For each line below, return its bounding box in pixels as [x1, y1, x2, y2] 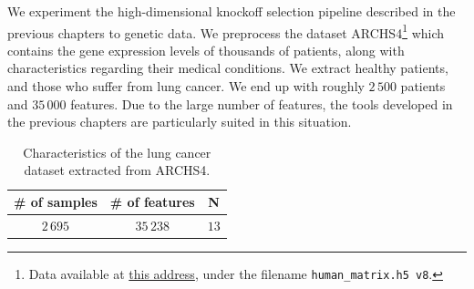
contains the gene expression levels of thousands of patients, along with [7, 40, 405, 59]
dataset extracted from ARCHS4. [24, 160, 211, 180]
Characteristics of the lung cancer [23, 142, 211, 161]
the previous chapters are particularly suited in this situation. [7, 112, 352, 131]
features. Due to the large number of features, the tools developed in [70, 94, 453, 113]
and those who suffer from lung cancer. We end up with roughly [7, 77, 365, 96]
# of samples [14, 192, 98, 211]
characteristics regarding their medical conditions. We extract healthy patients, [7, 58, 448, 77]
